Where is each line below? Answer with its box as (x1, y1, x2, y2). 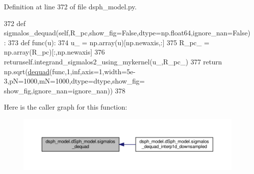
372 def (4, 18, 25, 28)
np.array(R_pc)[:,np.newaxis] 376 (4, 47, 105, 57)
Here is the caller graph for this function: (4, 102, 127, 112)
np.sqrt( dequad (4, 66, 50, 76)
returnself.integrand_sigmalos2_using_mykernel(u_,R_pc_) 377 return (4, 56, 222, 66)
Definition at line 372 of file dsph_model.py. (4, 1, 137, 11)
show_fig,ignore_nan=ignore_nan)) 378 (4, 85, 126, 95)
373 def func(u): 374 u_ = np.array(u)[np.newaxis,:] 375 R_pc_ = (8, 37, 209, 47)
